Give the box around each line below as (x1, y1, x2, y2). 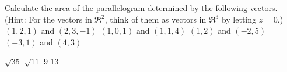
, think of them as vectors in (104, 13, 206, 25)
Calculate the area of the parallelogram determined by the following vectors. (5, 2, 278, 13)
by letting (221, 13, 257, 25)
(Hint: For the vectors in (5, 13, 92, 25)
